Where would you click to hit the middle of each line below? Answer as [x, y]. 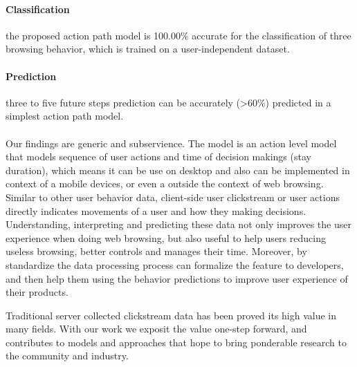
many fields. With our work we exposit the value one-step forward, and [156, 329]
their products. [37, 292]
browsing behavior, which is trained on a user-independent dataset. [148, 49]
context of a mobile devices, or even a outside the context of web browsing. [165, 183]
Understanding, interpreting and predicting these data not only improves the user [178, 224]
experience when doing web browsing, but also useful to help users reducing [166, 237]
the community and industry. [67, 356]
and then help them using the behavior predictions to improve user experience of [177, 278]
